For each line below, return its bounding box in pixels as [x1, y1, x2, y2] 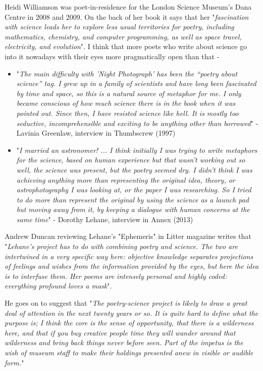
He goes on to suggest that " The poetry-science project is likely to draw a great [5, 298, 247, 308]
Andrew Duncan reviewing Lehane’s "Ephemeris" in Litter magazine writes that [5, 231, 251, 241]
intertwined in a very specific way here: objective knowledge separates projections [5, 251, 253, 261]
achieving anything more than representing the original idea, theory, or [16, 174, 235, 185]
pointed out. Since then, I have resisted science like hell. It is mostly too [16, 107, 239, 118]
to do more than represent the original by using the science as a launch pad [16, 194, 249, 204]
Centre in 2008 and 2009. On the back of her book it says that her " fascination [5, 11, 249, 22]
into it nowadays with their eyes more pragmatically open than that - [5, 51, 220, 61]
